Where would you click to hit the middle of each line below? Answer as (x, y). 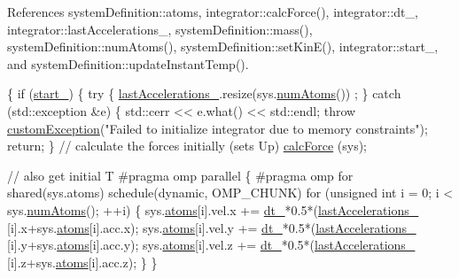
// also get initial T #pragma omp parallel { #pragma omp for (180, 175)
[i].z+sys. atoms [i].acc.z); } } (82, 262)
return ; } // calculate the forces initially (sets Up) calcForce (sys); (187, 146)
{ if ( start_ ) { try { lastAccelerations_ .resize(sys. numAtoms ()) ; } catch (204, 93)
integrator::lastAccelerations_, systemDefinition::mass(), (160, 29)
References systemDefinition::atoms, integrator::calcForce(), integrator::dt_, (213, 12)
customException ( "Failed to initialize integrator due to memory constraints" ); (218, 128)
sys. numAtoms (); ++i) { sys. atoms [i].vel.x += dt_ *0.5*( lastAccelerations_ (213, 209)
